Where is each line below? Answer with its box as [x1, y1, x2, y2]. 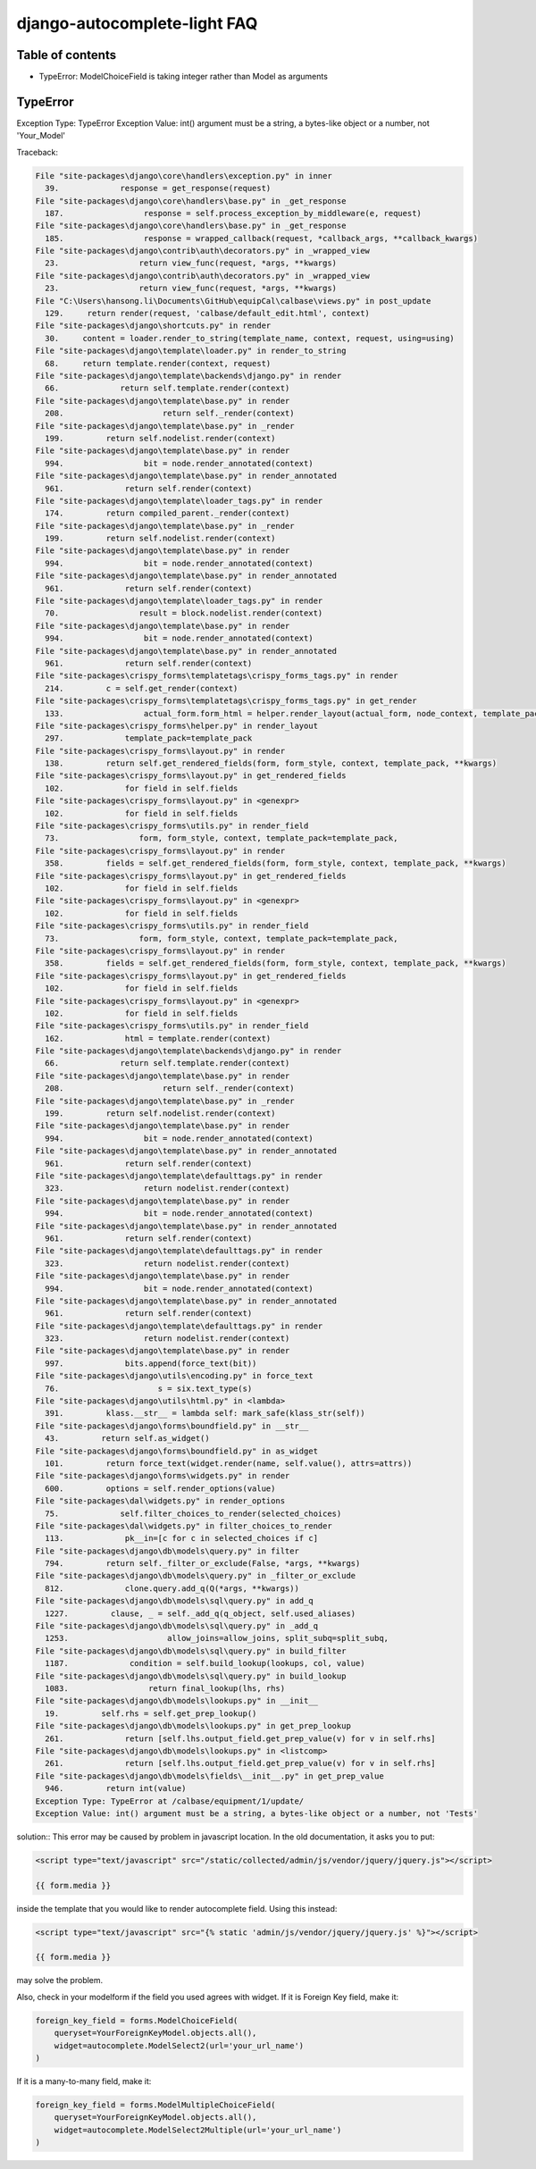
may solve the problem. [16, 1975, 104, 1986]
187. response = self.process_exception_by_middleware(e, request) [45, 208, 422, 218]
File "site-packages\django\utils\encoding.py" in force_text [35, 1371, 314, 1381]
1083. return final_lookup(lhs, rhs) [45, 1684, 286, 1693]
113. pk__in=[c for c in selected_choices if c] [45, 1533, 319, 1544]
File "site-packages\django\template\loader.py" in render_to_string [35, 346, 347, 356]
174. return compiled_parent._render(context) [45, 508, 290, 518]
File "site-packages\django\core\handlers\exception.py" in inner [35, 171, 332, 180]
